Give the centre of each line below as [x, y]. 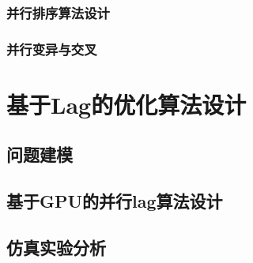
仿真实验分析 [56, 248]
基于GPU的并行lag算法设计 [115, 201]
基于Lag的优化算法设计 [126, 104]
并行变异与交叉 [52, 49]
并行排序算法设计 [58, 12]
